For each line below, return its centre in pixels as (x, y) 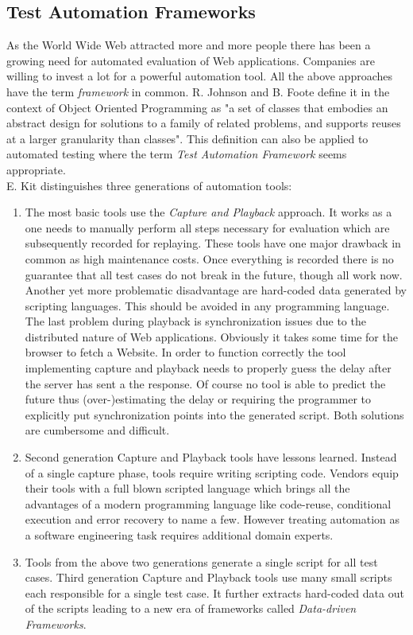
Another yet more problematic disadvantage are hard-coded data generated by (216, 290)
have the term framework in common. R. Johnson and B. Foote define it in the (198, 91)
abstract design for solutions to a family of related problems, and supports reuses (204, 123)
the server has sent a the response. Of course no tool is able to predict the (205, 383)
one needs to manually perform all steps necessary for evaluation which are (207, 227)
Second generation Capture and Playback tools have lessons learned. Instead (211, 457)
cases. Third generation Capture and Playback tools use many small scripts (208, 577)
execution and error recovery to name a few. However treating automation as (212, 519)
